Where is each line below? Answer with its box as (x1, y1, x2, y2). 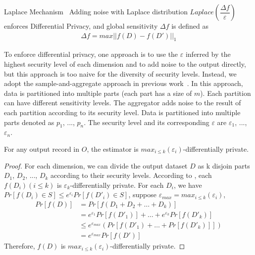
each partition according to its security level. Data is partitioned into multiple (4, 107, 241, 117)
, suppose (128, 189, 156, 200)
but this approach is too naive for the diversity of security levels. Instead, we (4, 68, 237, 79)
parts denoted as (4, 117, 54, 127)
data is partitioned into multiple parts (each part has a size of (4, 87, 192, 98)
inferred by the (185, 49, 231, 59)
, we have (173, 179, 202, 190)
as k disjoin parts (198, 160, 250, 170)
